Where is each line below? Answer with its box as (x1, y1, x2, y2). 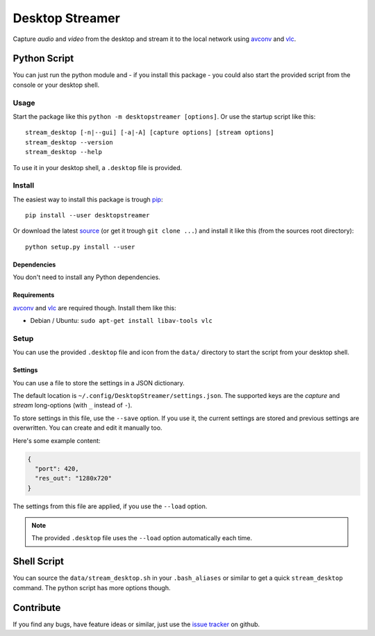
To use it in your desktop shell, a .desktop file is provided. (12, 163, 183, 171)
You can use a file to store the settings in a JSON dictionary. (12, 378, 185, 387)
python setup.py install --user (25, 243, 135, 251)
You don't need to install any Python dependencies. (12, 273, 161, 281)
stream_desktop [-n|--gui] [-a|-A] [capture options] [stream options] (25, 128, 274, 137)
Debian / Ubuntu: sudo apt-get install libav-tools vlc (30, 317, 213, 325)
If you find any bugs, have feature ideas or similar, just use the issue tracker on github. (12, 620, 260, 628)
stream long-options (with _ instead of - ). (12, 401, 133, 410)
